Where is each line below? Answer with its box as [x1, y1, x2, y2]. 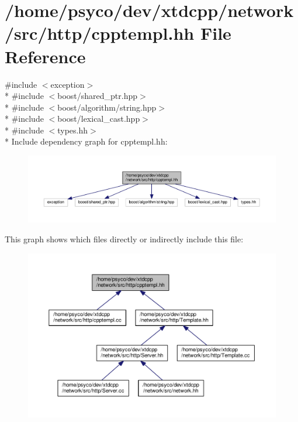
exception [50, 78, 85, 90]
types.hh [57, 123, 88, 136]
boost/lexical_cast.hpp [57, 112, 140, 125]
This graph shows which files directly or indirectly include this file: [5, 233, 244, 245]
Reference [5, 44, 86, 68]
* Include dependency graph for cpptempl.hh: [5, 135, 168, 147]
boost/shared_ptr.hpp [57, 90, 138, 102]
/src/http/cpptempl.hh [5, 21, 195, 45]
